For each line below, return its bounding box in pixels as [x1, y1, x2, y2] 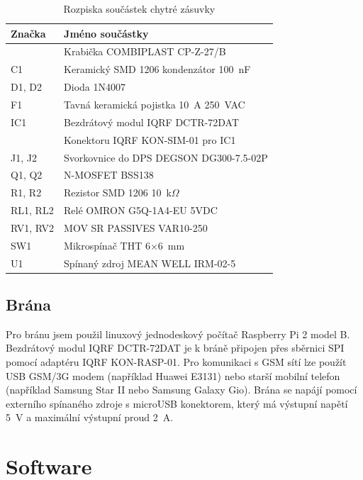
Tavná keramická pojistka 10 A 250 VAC [64, 96, 245, 111]
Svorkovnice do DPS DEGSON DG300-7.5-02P [64, 150, 268, 164]
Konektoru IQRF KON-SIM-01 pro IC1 [64, 132, 236, 147]
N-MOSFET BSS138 [64, 167, 154, 182]
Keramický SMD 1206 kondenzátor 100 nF [64, 62, 251, 77]
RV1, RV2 [11, 220, 55, 235]
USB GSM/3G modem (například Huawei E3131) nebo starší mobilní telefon [6, 368, 340, 383]
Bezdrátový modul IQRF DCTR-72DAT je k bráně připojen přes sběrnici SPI [6, 340, 345, 355]
